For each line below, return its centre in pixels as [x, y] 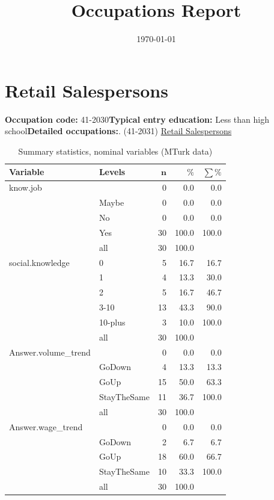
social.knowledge [39, 262]
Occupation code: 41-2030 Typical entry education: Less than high [137, 119]
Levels [112, 172]
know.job [26, 187]
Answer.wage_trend [46, 426]
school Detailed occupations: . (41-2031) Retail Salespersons [118, 131]
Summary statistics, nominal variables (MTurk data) [115, 151]
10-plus [112, 322]
